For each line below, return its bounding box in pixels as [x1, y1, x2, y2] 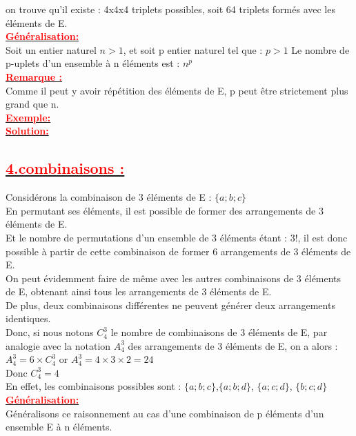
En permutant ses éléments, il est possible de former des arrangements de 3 [6, 203, 324, 217]
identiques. [6, 311, 51, 326]
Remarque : [6, 69, 62, 83]
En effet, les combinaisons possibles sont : [6, 379, 181, 393]
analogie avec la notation [6, 338, 111, 353]
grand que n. [6, 97, 59, 111]
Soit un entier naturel [6, 42, 97, 57]
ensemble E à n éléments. [6, 419, 112, 434]
